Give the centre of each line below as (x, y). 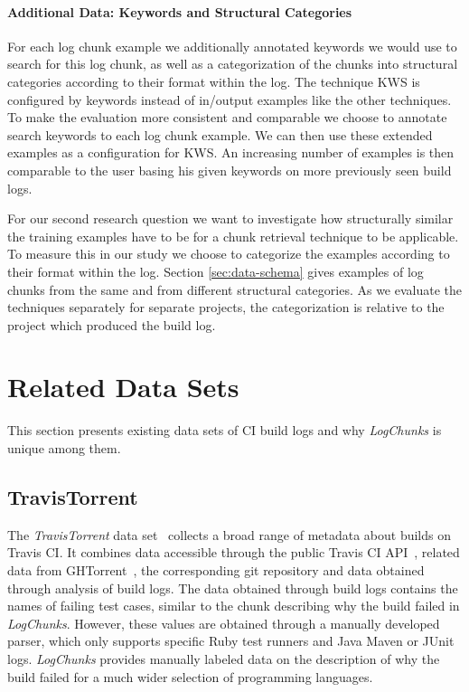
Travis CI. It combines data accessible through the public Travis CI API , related (234, 552)
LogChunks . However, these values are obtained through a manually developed (224, 623)
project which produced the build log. (112, 324)
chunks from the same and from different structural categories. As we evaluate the (235, 289)
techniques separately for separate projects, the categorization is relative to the (226, 307)
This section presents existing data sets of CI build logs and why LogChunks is (225, 430)
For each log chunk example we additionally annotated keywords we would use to (232, 46)
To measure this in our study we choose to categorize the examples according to (229, 254)
